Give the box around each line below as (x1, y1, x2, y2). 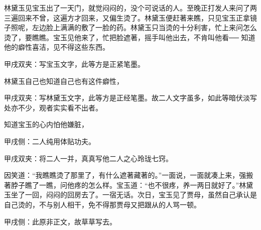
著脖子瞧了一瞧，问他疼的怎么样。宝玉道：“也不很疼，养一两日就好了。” (4, 179, 239, 190)
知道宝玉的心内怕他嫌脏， (4, 119, 88, 130)
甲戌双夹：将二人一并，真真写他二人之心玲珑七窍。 (4, 153, 173, 163)
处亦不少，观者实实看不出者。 (4, 102, 102, 112)
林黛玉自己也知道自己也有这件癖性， (4, 75, 123, 86)
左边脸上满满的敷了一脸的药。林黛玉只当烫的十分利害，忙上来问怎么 (32, 22, 257, 33)
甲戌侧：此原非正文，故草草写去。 (4, 216, 116, 226)
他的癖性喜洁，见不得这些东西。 (4, 42, 109, 52)
